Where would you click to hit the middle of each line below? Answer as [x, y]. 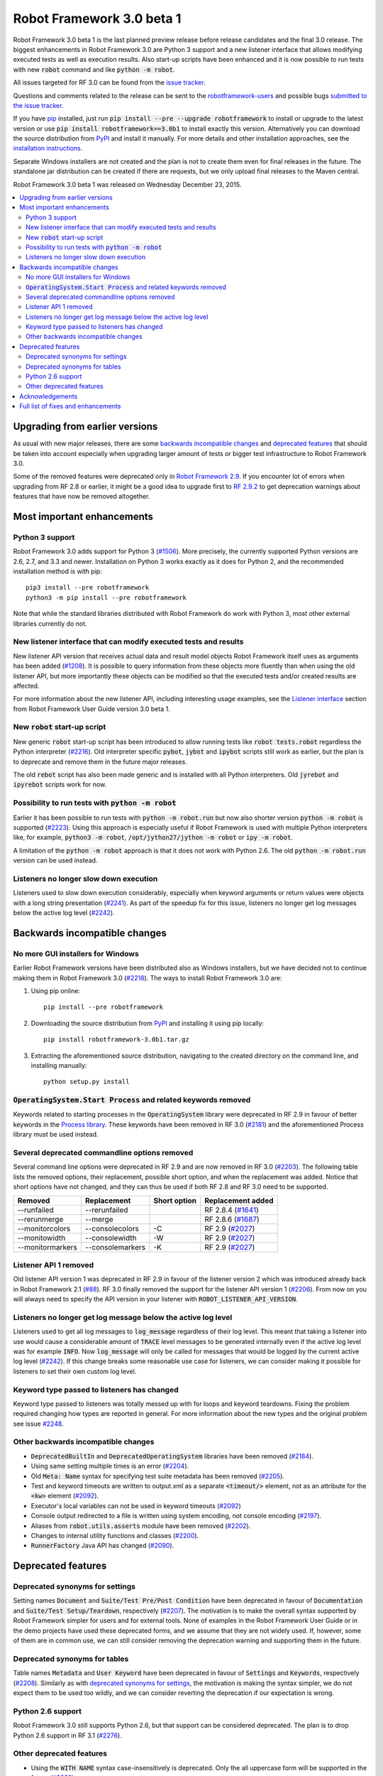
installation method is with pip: [57, 571]
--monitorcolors [44, 1228]
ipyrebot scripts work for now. [60, 784]
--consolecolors [112, 1228]
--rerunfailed [107, 1210]
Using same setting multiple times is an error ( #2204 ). [110, 1466]
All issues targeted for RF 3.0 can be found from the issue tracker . [109, 82]
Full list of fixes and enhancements [70, 406]
